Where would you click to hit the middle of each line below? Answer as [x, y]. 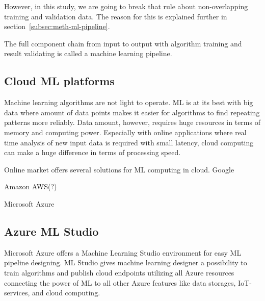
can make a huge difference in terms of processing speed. [92, 152]
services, [17, 293]
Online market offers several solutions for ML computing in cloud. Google [119, 169]
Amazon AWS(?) [31, 186]
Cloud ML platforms [59, 81]
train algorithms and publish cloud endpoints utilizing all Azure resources [119, 272]
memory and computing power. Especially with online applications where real [125, 132]
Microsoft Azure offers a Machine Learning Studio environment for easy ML [123, 252]
